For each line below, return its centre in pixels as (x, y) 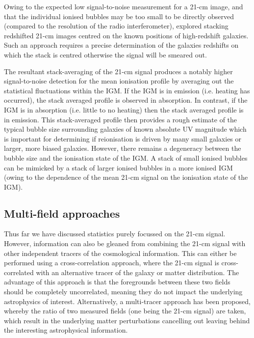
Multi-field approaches (62, 213)
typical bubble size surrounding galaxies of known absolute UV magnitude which (125, 129)
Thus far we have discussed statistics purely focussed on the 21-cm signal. (115, 234)
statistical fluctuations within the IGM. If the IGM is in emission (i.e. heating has (127, 90)
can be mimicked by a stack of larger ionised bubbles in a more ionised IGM (118, 167)
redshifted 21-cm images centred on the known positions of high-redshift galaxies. (126, 35)
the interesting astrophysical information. (66, 330)
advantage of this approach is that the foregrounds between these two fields (117, 282)
